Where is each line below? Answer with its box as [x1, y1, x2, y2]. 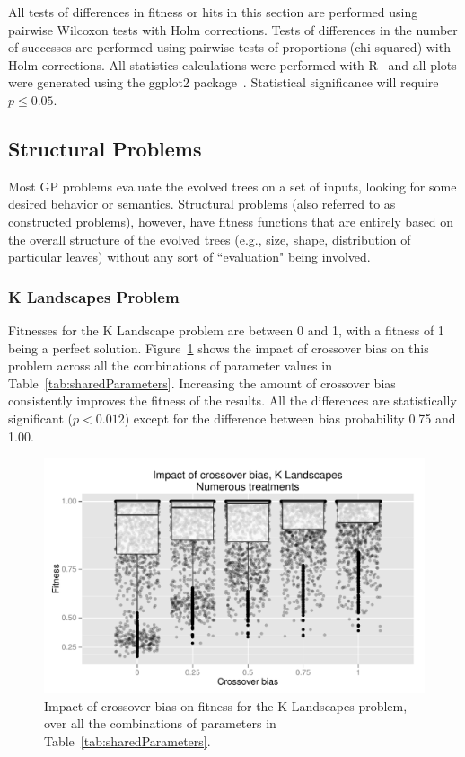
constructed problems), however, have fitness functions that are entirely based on [8, 211, 454, 230]
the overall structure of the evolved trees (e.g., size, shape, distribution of [8, 229, 411, 248]
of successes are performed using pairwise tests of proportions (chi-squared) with [8, 38, 451, 57]
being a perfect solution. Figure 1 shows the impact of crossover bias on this [8, 338, 429, 357]
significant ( [8, 408, 74, 427]
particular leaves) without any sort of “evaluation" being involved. [8, 247, 371, 266]
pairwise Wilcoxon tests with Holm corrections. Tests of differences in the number [8, 20, 458, 39]
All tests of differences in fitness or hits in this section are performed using [8, 3, 418, 21]
